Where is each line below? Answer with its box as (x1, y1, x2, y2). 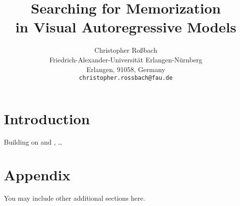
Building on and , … (4, 136, 63, 147)
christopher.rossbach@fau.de (79, 74, 173, 82)
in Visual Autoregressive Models (15, 17, 237, 37)
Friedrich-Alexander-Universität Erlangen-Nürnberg (49, 54, 203, 64)
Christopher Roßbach (94, 45, 157, 55)
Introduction (4, 108, 90, 128)
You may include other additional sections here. (4, 193, 145, 203)
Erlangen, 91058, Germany (86, 64, 165, 74)
